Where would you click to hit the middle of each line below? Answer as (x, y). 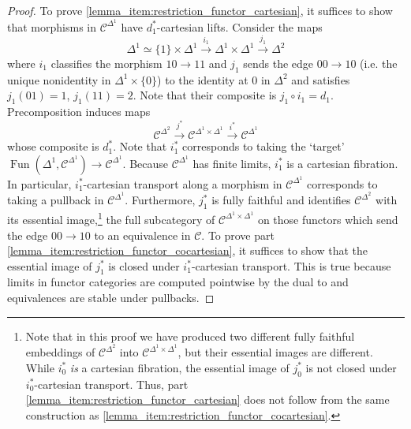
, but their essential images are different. (275, 352)
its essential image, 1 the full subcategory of (111, 218)
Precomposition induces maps (79, 112)
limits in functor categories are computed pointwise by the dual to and (178, 282)
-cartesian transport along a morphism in (183, 183)
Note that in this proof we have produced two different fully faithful (190, 336)
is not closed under (351, 367)
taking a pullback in (56, 200)
